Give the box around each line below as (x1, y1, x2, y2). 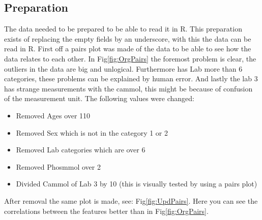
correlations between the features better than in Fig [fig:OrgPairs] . (4, 205, 209, 216)
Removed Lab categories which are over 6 (16, 144, 145, 155)
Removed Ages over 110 (16, 110, 91, 120)
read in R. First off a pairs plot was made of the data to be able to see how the (4, 43, 251, 54)
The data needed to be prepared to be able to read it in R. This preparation (4, 23, 242, 34)
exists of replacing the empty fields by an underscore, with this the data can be (4, 33, 251, 44)
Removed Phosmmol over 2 (16, 161, 101, 172)
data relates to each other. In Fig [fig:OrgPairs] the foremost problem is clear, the (4, 53, 256, 64)
